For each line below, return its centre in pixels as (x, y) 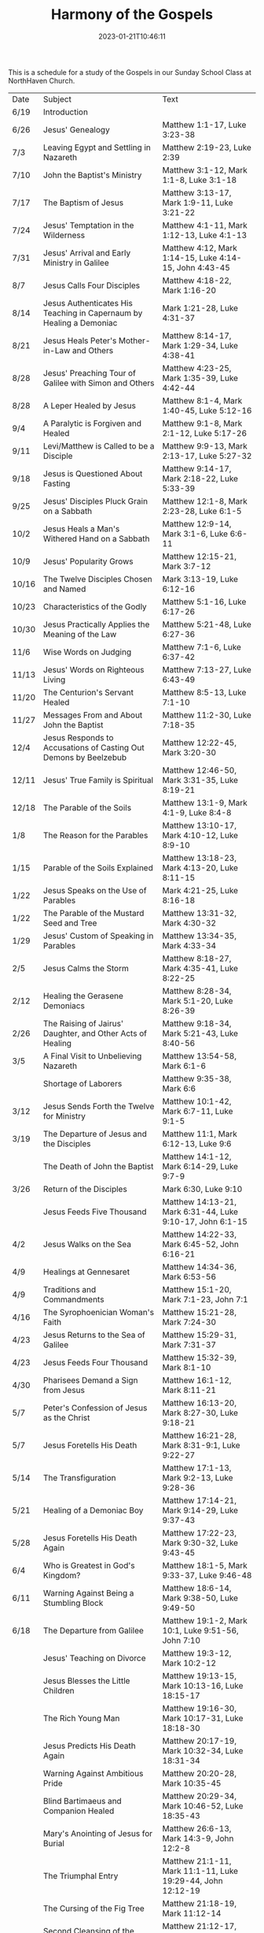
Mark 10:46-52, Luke (203, 1805)
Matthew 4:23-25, (197, 368)
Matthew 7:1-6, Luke (202, 646)
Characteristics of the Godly (95, 606)
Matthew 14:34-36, (200, 1267)
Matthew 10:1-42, (197, 1101)
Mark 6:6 (179, 1088)
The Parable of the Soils (87, 807)
